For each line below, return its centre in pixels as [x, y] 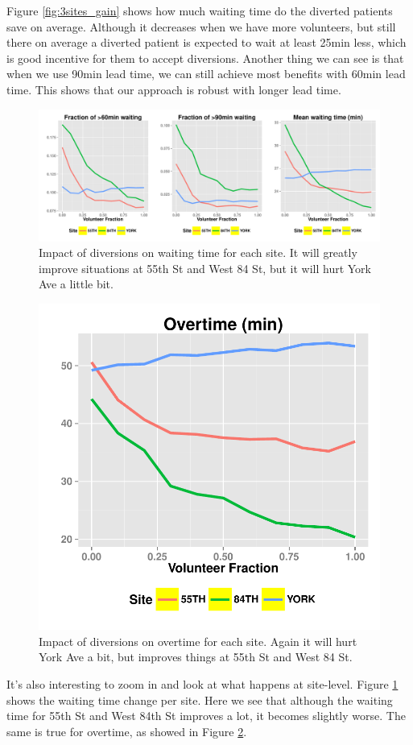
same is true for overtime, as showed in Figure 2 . [127, 731]
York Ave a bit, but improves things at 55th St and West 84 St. [196, 657]
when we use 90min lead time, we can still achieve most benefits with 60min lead [206, 74]
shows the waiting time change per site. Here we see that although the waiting [200, 699]
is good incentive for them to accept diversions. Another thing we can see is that [205, 58]
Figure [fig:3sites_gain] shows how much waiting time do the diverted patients [200, 10]
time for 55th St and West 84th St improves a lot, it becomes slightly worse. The [206, 716]
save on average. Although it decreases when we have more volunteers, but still [201, 26]
